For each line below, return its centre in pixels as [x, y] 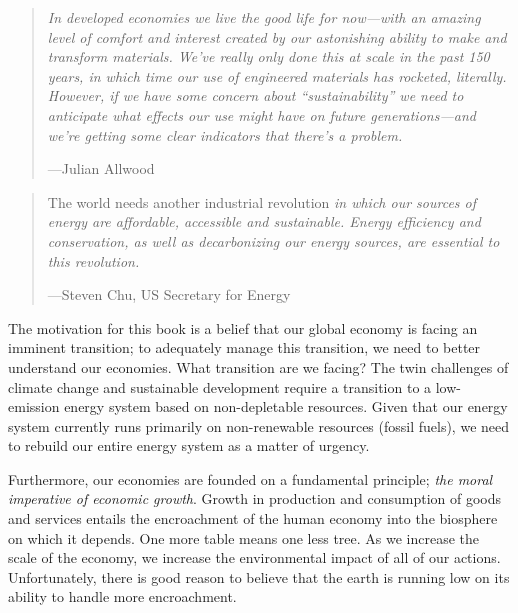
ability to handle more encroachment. [122, 596]
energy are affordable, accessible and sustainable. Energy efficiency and [264, 221]
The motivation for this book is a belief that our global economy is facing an [243, 327]
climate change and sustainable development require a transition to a [220, 386]
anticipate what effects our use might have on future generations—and [261, 114]
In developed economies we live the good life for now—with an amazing [264, 17]
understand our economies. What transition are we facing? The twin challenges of [258, 366]
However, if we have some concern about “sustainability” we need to [255, 95]
